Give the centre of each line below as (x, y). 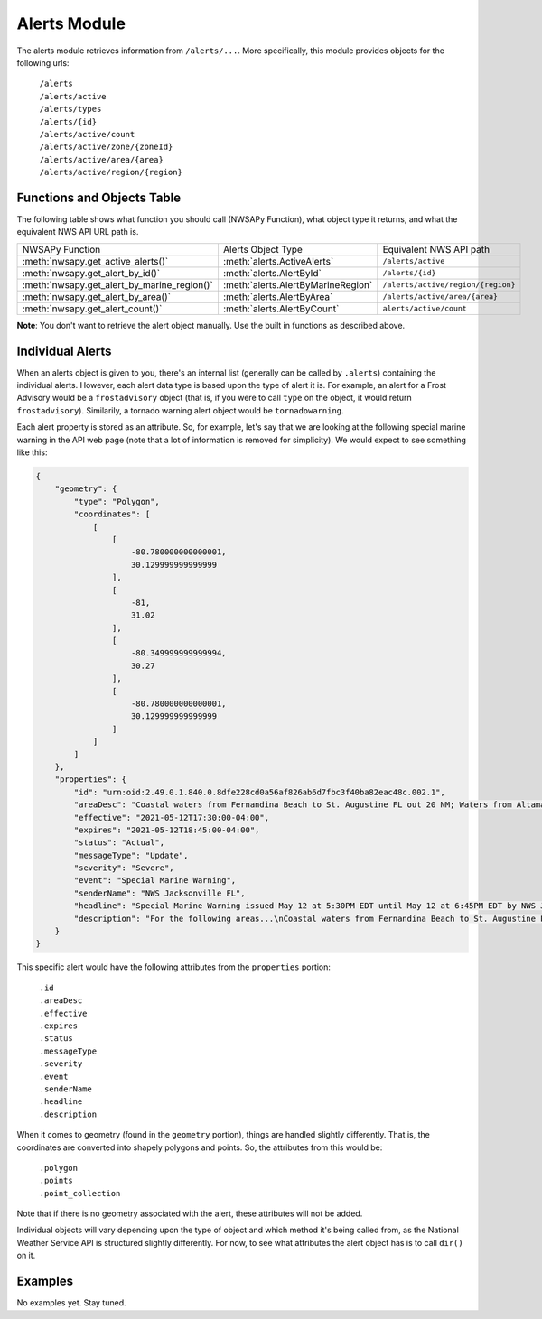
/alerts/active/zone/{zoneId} (106, 147)
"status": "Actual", (119, 843)
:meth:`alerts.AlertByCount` (281, 309)
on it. (26, 1256)
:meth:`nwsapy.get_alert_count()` (92, 309)
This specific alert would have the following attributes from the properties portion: (174, 967)
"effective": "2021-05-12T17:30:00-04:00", (172, 817)
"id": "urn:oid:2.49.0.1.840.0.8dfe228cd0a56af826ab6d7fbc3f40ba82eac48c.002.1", (260, 792)
